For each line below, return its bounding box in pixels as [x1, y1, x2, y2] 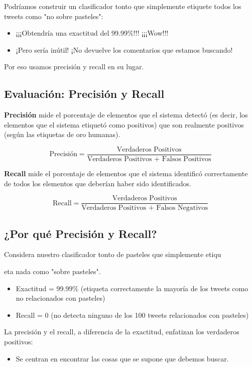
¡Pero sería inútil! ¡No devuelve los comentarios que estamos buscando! [16, 44, 233, 55]
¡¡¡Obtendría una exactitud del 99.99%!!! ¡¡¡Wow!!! [16, 28, 169, 38]
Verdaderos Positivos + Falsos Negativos [81, 204, 208, 212]
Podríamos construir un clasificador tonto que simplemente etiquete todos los [4, 1, 241, 11]
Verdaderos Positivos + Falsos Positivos [87, 156, 211, 163]
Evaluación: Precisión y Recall [4, 86, 165, 101]
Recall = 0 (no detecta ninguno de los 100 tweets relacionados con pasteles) [16, 309, 249, 320]
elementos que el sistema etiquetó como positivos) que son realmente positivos [4, 119, 244, 130]
